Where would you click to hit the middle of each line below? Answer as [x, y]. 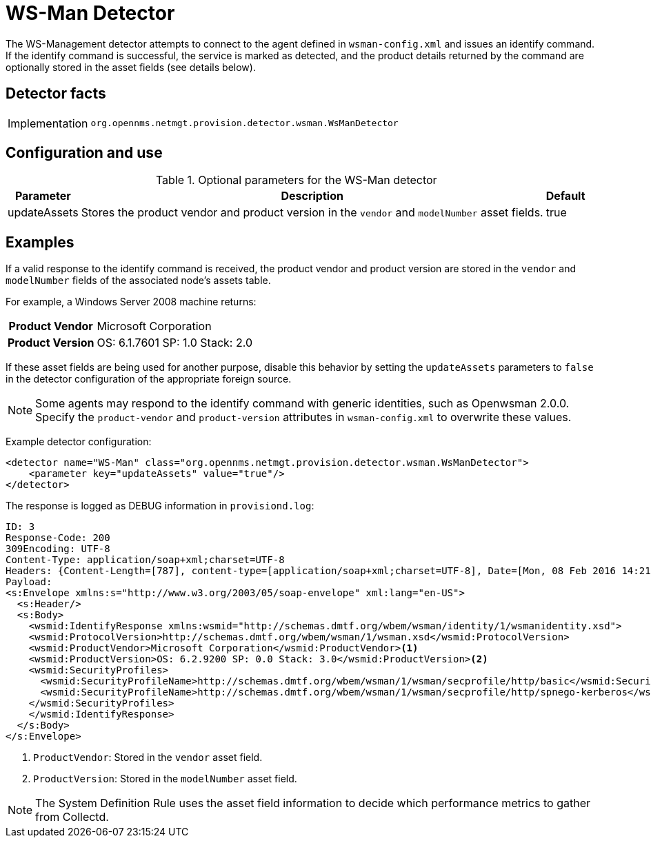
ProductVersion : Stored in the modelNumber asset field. [165, 779]
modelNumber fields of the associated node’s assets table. [138, 281]
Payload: [29, 582]
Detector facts [56, 94]
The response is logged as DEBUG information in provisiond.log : [160, 506]
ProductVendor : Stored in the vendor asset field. [148, 758]
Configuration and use [84, 153]
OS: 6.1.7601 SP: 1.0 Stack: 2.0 [174, 343]
